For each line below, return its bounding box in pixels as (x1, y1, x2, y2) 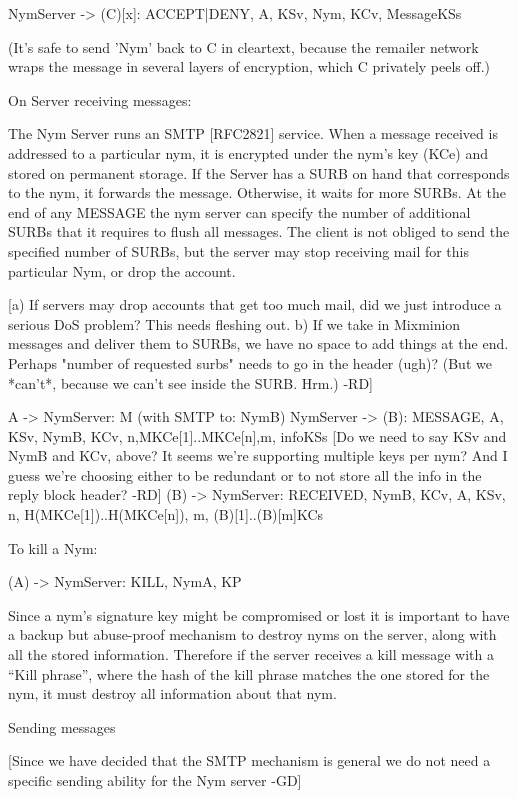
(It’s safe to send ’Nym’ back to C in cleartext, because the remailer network (8, 36, 479, 57)
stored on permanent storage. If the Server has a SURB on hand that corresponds (8, 162, 510, 183)
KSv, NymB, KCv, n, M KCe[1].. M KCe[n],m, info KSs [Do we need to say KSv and (8, 425, 507, 446)
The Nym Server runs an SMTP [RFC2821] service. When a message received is (8, 123, 498, 144)
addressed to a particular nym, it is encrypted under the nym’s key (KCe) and (8, 142, 489, 163)
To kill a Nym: (8, 537, 98, 558)
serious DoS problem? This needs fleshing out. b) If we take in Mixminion (8, 313, 461, 334)
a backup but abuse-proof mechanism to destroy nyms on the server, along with (8, 624, 497, 645)
